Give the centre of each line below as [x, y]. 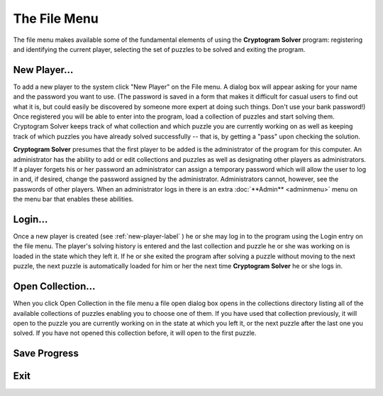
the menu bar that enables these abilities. [73, 199]
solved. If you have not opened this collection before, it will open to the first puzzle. [135, 333]
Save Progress [46, 354]
